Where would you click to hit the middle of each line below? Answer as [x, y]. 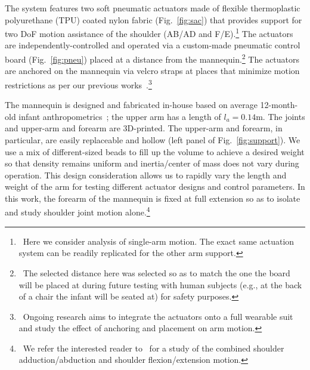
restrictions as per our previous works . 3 [78, 84]
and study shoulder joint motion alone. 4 [77, 211]
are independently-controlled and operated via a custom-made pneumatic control [153, 45]
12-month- [279, 105]
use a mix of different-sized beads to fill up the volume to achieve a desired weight [155, 151]
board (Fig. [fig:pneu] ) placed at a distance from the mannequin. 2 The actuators [152, 58]
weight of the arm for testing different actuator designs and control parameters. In [155, 186]
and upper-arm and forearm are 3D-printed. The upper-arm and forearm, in [144, 128]
